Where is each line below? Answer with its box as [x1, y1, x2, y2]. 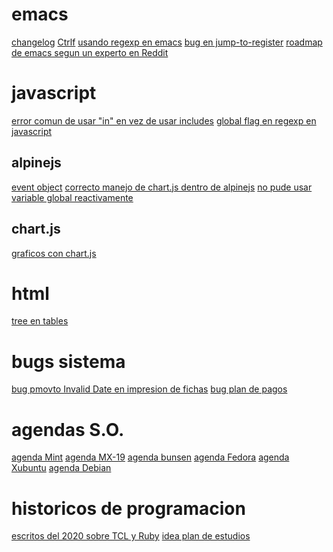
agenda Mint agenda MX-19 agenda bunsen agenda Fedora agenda [11, 451, 290, 463]
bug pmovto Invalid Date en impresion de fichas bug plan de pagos [11, 383, 288, 395]
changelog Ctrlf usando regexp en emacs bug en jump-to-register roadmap [11, 36, 323, 48]
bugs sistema [11, 350, 126, 373]
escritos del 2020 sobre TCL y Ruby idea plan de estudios [11, 530, 251, 542]
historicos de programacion [11, 497, 246, 520]
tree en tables [11, 315, 69, 327]
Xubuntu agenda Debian [11, 462, 112, 474]
